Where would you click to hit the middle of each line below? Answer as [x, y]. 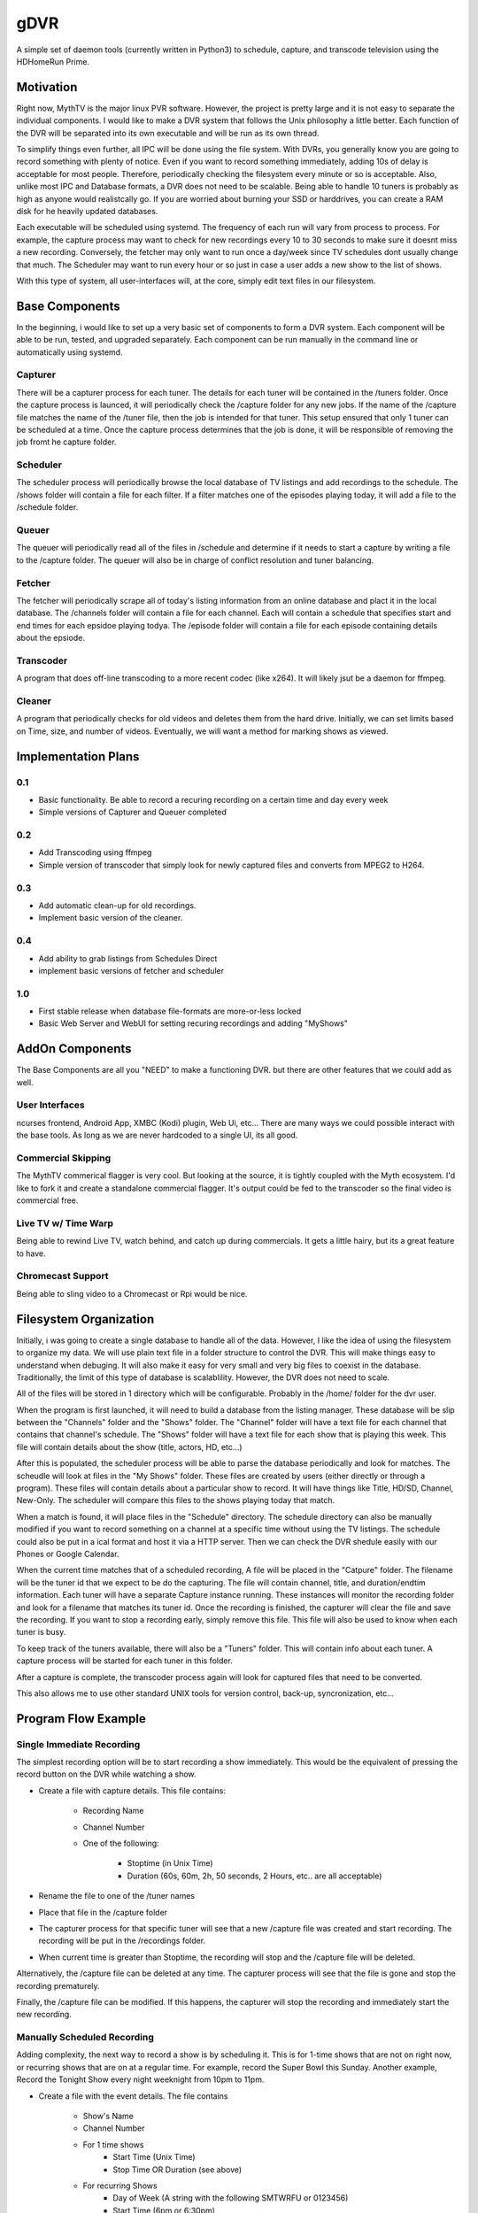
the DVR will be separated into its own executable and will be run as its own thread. [168, 133]
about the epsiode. [51, 638]
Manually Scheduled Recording [85, 2038]
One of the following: [121, 1843]
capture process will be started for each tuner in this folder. [125, 1661]
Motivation [47, 87]
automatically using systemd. [69, 352]
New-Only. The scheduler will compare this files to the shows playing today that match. [176, 1500]
